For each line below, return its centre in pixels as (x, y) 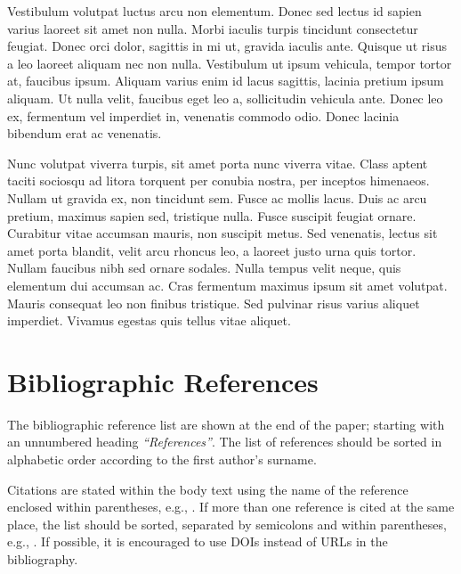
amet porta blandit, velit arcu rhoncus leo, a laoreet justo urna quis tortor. (212, 250)
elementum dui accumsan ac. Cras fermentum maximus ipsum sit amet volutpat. (227, 285)
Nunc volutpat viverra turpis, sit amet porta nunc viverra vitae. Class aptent (218, 163)
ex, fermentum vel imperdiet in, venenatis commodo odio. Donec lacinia (203, 115)
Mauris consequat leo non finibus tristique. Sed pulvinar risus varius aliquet (214, 303)
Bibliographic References (163, 381)
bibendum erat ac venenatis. (85, 133)
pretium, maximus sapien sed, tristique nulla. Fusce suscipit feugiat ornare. (212, 215)
